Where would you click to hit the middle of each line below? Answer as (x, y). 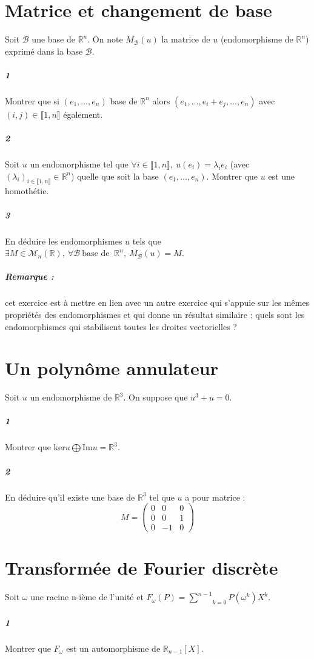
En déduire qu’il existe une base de (70, 497)
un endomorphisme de (71, 397)
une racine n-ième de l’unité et (87, 597)
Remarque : (29, 276)
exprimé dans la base (44, 51)
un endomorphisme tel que (79, 164)
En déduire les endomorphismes (64, 241)
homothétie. (27, 191)
